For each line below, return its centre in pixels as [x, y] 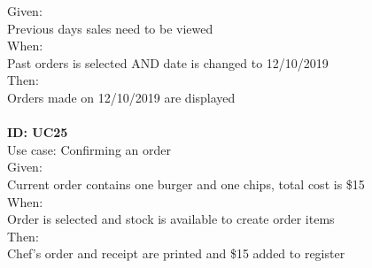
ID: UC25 [38, 132]
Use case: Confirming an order [89, 149]
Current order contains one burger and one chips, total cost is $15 [186, 184]
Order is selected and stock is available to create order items [171, 219]
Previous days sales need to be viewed [110, 28]
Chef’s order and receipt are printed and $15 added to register [176, 253]
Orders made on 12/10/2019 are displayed [121, 97]
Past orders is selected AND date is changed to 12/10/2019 [168, 62]
